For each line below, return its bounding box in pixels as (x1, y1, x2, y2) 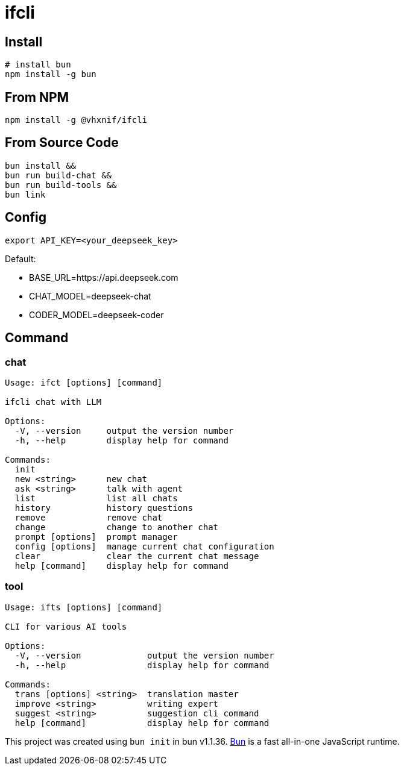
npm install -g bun (5, 69, 96, 80)
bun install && (5, 160, 77, 171)
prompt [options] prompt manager (14, 531, 178, 542)
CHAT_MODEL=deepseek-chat (29, 290, 151, 301)
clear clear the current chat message (14, 551, 259, 561)
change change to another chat (14, 522, 219, 532)
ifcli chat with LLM (5, 396, 102, 407)
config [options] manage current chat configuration (14, 541, 274, 551)
